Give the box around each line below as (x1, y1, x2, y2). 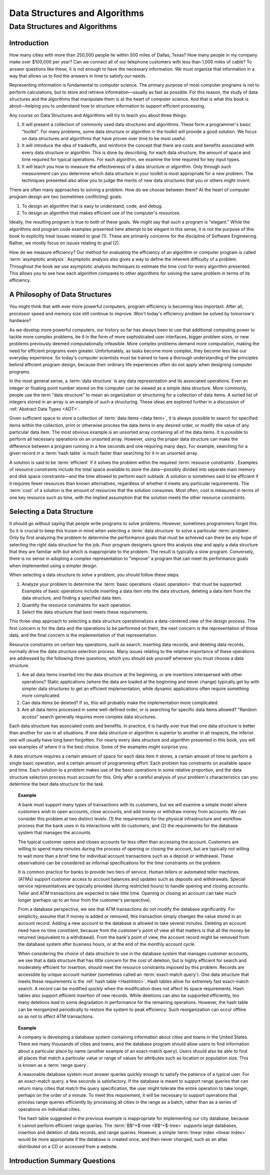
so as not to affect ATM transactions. (18, 1013, 94, 1019)
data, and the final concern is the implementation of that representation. (9, 632, 157, 638)
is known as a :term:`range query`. (18, 1062, 89, 1068)
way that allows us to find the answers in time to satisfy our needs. (9, 73, 147, 79)
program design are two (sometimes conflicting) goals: (9, 194, 122, 200)
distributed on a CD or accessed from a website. (18, 1143, 118, 1149)
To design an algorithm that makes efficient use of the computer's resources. (21, 210, 181, 216)
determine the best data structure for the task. (9, 781, 104, 787)
